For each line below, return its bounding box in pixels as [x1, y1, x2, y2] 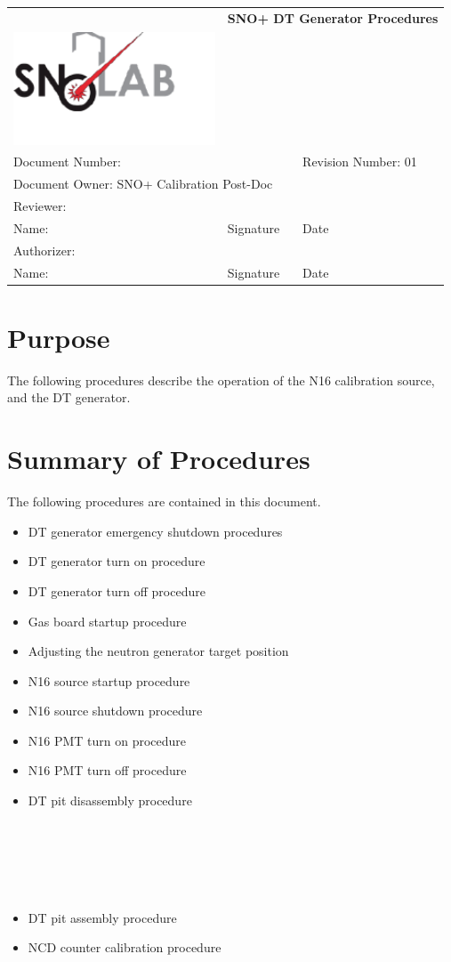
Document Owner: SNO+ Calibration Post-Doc [13, 174, 273, 193]
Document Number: [13, 152, 121, 171]
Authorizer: [13, 240, 76, 259]
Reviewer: [13, 197, 67, 215]
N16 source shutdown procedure [28, 701, 203, 720]
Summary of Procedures [7, 441, 310, 477]
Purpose [7, 319, 110, 355]
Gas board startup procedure [28, 611, 187, 630]
